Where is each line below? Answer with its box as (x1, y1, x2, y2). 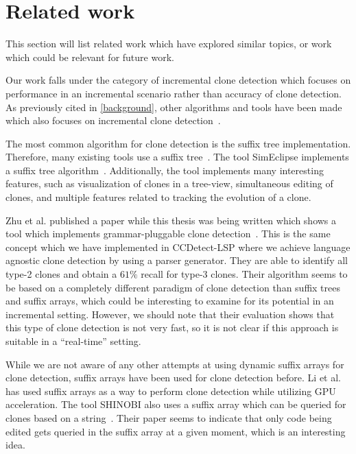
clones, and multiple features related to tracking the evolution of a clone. (5, 190, 311, 204)
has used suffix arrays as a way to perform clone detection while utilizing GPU (5, 383, 336, 398)
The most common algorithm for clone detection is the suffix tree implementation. (5, 136, 351, 150)
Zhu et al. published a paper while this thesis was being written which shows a (5, 213, 337, 227)
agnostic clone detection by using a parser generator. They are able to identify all (5, 253, 348, 267)
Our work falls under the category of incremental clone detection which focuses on (5, 73, 351, 87)
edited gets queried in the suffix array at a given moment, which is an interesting (5, 424, 346, 438)
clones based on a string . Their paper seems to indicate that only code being (5, 410, 332, 425)
